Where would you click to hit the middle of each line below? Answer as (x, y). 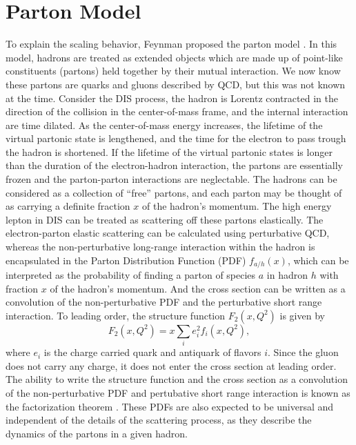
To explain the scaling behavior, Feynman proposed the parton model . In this (171, 44)
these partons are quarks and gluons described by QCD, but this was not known (176, 84)
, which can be (318, 260)
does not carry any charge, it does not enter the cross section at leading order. (171, 365)
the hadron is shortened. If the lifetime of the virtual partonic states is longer (169, 151)
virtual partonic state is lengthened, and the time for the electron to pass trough (176, 138)
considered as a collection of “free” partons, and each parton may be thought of (174, 192)
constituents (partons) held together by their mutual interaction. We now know (173, 71)
